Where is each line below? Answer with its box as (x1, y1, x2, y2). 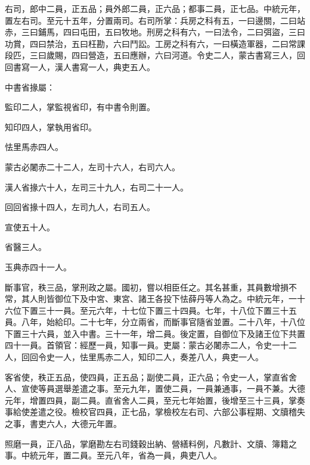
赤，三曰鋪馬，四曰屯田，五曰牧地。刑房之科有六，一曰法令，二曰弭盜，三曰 (5, 26, 305, 38)
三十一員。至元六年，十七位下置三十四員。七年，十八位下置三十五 (38, 304, 297, 316)
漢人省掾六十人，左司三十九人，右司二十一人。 (5, 180, 188, 193)
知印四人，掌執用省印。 (5, 120, 97, 133)
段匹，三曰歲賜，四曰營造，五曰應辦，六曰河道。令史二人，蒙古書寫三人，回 (5, 49, 305, 61)
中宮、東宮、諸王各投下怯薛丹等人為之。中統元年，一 (88, 292, 297, 305)
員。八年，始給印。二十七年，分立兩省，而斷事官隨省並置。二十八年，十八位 (5, 316, 305, 328)
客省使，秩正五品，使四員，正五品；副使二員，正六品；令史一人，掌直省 (5, 370, 289, 383)
